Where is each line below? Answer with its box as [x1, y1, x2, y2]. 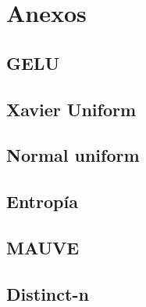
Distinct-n [6, 281, 89, 305]
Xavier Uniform [6, 97, 137, 121]
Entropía [6, 189, 78, 214]
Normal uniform [6, 143, 140, 167]
